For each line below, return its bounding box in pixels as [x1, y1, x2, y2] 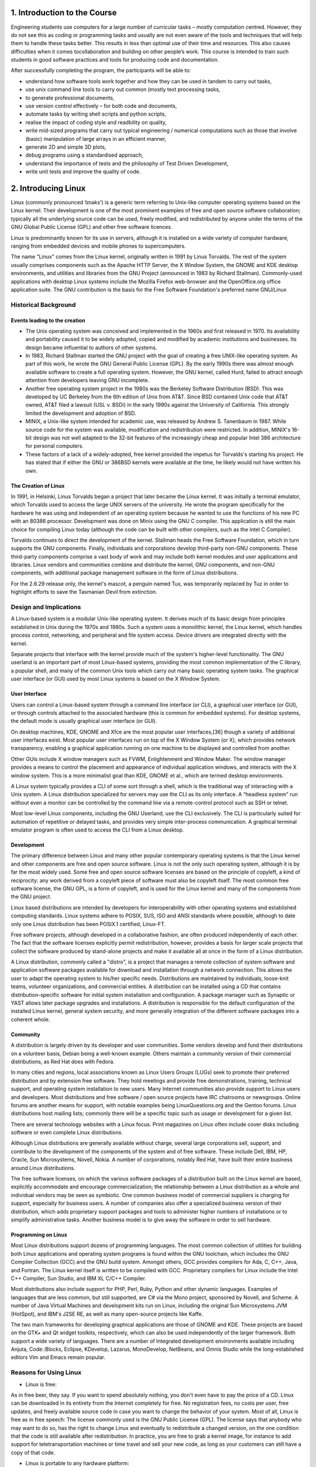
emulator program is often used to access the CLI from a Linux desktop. [11, 826, 184, 833]
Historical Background [11, 300, 76, 309]
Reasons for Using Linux [11, 1368, 82, 1377]
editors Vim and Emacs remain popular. [11, 1354, 105, 1361]
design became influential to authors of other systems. [25, 344, 157, 351]
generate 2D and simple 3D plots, [25, 143, 107, 150]
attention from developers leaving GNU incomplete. [25, 377, 149, 384]
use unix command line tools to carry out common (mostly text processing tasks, [25, 86, 221, 93]
